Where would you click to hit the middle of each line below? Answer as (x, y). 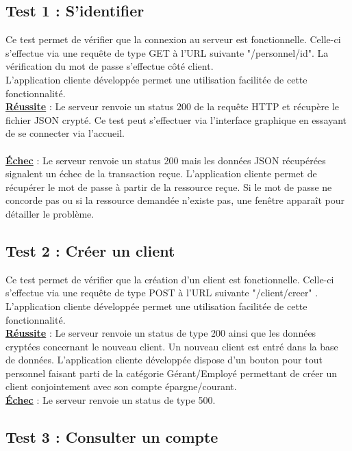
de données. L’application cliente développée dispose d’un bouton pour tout (164, 360)
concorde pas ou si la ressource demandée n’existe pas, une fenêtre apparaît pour (175, 200)
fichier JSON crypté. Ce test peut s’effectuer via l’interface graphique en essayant (176, 119)
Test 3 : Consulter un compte (112, 437)
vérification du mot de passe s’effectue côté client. (110, 66)
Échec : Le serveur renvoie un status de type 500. (111, 400)
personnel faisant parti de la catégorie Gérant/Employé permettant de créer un (172, 373)
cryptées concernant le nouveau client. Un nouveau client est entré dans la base (172, 346)
